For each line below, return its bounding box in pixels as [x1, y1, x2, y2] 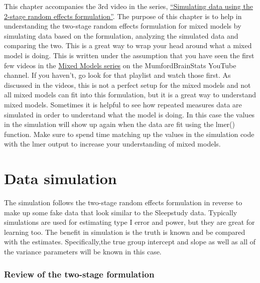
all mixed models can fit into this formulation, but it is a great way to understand [4, 89, 256, 100]
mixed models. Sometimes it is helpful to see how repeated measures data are [4, 99, 242, 109]
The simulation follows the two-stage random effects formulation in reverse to [4, 197, 242, 208]
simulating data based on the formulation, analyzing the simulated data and [4, 30, 238, 41]
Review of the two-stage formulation [4, 267, 155, 280]
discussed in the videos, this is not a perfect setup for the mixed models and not [4, 79, 251, 90]
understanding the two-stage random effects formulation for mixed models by [4, 21, 241, 31]
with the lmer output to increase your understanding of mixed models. [4, 138, 221, 149]
